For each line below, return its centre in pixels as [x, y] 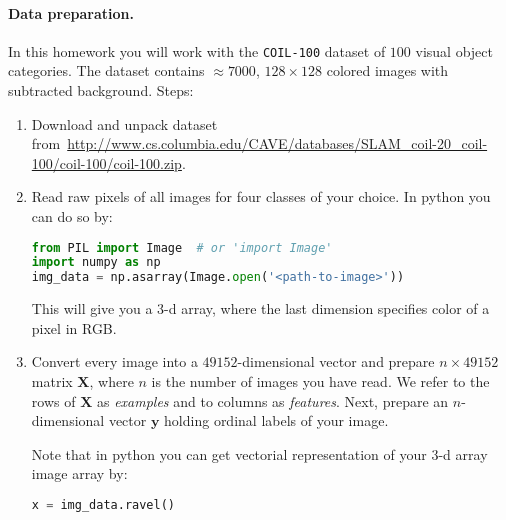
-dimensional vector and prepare [336, 361]
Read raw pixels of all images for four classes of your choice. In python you [261, 196]
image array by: [79, 473]
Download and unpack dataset [124, 123]
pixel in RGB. [74, 327]
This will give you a [92, 308]
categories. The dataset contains [106, 70]
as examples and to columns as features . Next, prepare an [272, 400]
